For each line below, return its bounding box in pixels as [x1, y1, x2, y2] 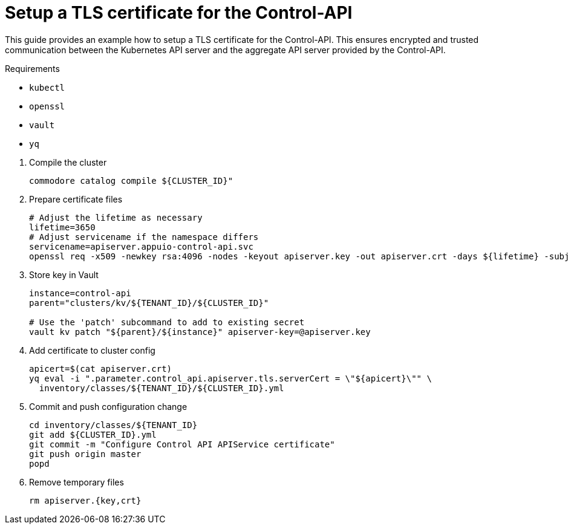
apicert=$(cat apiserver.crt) [29, 363, 172, 374]
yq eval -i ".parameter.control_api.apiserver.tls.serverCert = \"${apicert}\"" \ [29, 373, 432, 383]
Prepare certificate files [29, 193, 123, 204]
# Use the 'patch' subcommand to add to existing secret [29, 317, 305, 327]
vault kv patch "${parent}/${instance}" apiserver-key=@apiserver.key [29, 326, 371, 337]
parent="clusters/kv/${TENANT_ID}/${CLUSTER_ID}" [29, 297, 269, 308]
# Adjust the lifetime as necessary [29, 212, 203, 222]
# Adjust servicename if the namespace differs [29, 232, 259, 242]
